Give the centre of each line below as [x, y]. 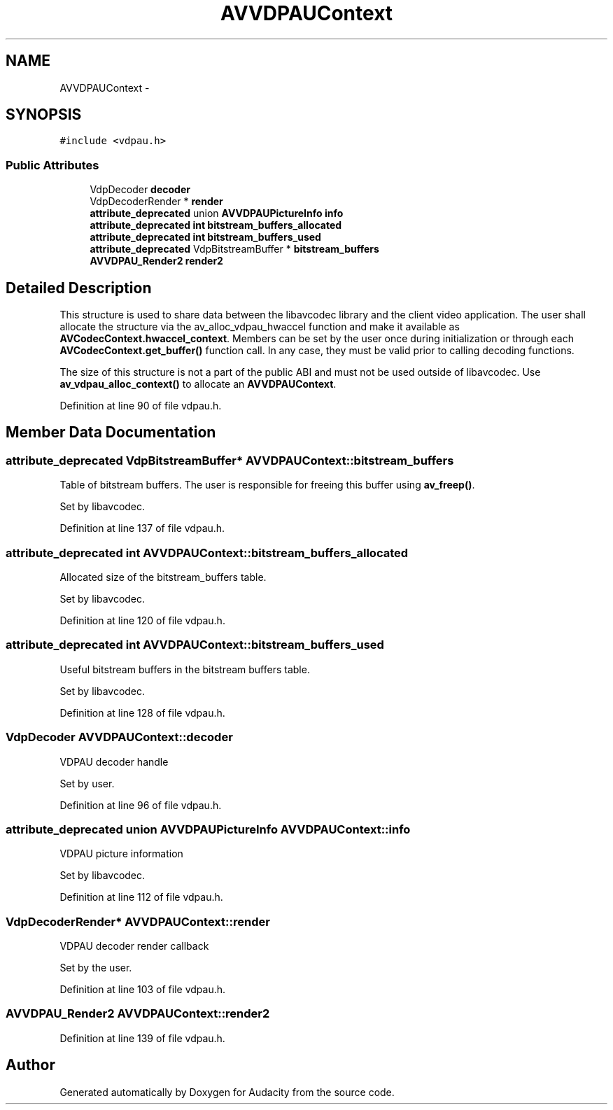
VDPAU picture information [121, 854]
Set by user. [87, 783]
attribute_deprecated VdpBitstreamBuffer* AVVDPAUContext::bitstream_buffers [230, 460]
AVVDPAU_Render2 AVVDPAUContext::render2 [138, 1014]
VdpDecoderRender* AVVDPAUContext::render [138, 921]
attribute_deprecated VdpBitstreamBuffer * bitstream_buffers [234, 249]
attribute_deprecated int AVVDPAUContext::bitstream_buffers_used [195, 645]
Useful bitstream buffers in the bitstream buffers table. [185, 669]
